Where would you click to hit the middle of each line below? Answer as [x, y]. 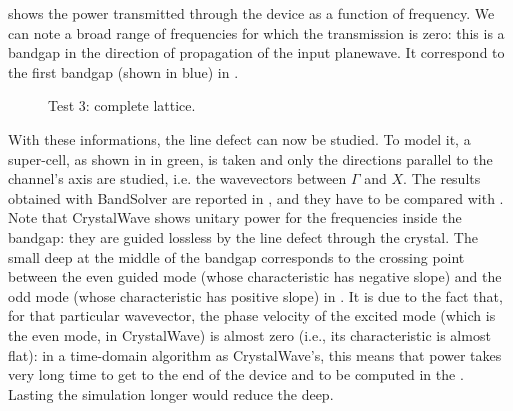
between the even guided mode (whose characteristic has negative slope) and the [255, 276]
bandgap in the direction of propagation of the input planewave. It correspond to [256, 52]
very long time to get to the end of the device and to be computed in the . [236, 374]
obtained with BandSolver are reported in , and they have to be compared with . [256, 197]
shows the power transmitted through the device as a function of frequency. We [251, 13]
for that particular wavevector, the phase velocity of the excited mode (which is [252, 315]
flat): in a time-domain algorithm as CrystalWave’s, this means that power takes [255, 354]
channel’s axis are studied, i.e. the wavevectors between [177, 178]
